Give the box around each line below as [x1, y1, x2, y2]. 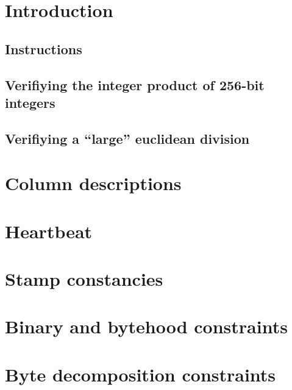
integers [5, 93, 55, 112]
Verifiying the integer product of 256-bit [5, 75, 265, 94]
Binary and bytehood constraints [5, 314, 288, 339]
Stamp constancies [5, 266, 163, 291]
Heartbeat [5, 218, 93, 243]
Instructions [5, 39, 82, 58]
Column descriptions [5, 171, 182, 196]
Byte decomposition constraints [5, 361, 276, 386]
